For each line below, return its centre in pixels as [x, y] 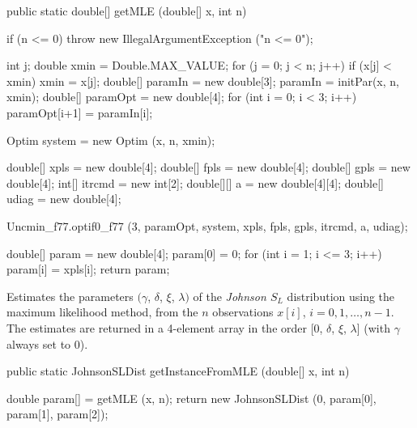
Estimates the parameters [70, 296]
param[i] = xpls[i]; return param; [88, 269]
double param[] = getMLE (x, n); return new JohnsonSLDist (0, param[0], [191, 398]
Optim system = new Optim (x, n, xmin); [111, 140]
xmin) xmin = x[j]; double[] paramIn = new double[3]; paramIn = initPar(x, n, [203, 81]
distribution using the [341, 296]
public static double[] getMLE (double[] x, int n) [127, 11]
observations [243, 312]
